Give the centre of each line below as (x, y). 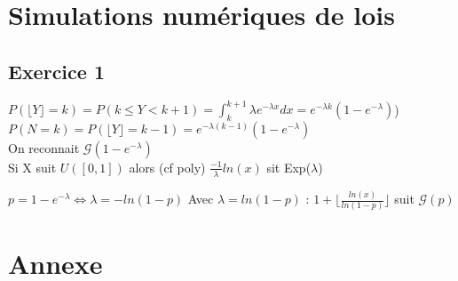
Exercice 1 (56, 71)
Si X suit (32, 167)
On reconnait (44, 147)
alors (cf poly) (167, 167)
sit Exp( (289, 167)
